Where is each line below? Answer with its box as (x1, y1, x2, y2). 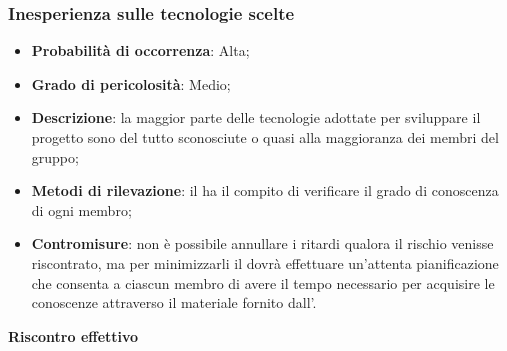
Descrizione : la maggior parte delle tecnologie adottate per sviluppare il (31, 107, 481, 128)
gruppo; (31, 146, 79, 167)
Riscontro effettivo (8, 325, 139, 346)
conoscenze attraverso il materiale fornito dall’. (31, 292, 317, 313)
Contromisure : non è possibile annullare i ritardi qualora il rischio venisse (31, 233, 494, 254)
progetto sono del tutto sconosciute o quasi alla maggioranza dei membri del (31, 127, 499, 147)
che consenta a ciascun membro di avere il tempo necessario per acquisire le (31, 272, 495, 293)
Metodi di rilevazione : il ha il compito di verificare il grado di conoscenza (31, 180, 499, 201)
